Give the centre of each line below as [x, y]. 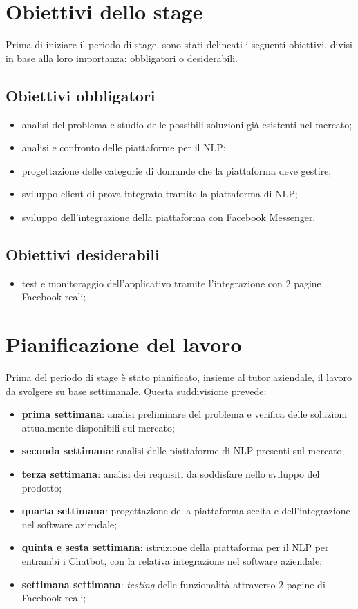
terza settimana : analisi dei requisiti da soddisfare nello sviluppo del [171, 473]
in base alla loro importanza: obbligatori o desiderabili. [122, 58]
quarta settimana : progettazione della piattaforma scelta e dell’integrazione [186, 511]
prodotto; [42, 487]
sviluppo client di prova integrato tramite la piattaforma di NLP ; [160, 194]
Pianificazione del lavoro [124, 344]
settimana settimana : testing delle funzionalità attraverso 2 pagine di [173, 584]
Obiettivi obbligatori [81, 95]
